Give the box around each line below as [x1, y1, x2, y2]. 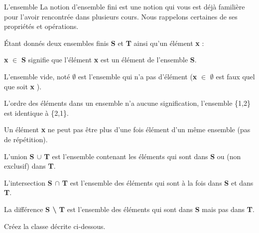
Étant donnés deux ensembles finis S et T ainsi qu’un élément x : [4, 37, 204, 48]
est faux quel [216, 71, 255, 81]
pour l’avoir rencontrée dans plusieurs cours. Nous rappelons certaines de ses [4, 11, 238, 21]
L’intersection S [4, 177, 52, 188]
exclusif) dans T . [4, 161, 56, 171]
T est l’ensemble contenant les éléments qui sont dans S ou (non [44, 151, 241, 161]
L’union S [4, 151, 34, 161]
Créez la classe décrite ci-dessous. [4, 221, 106, 231]
